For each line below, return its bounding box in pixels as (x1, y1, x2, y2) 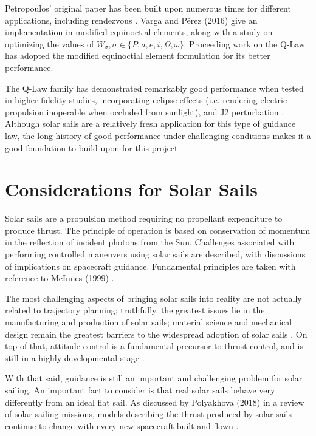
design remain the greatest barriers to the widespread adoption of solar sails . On (5, 327, 307, 340)
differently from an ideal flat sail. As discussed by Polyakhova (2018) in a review (5, 395, 304, 408)
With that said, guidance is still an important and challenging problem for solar (5, 372, 303, 384)
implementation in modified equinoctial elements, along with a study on (5, 26, 273, 38)
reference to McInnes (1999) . (5, 271, 114, 284)
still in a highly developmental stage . (5, 351, 145, 364)
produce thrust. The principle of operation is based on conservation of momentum (5, 223, 311, 236)
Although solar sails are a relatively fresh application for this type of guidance (5, 117, 296, 130)
